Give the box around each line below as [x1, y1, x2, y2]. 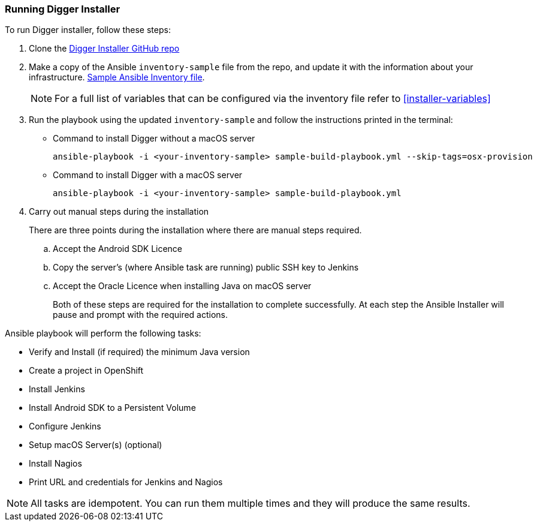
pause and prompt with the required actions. [53, 309, 228, 320]
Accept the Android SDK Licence [53, 244, 183, 254]
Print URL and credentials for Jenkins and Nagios [29, 477, 223, 488]
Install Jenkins [29, 384, 85, 395]
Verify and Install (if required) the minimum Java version [29, 347, 250, 357]
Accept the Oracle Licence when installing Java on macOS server [53, 281, 312, 291]
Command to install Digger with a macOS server [53, 170, 243, 181]
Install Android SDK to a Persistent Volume [29, 402, 196, 413]
